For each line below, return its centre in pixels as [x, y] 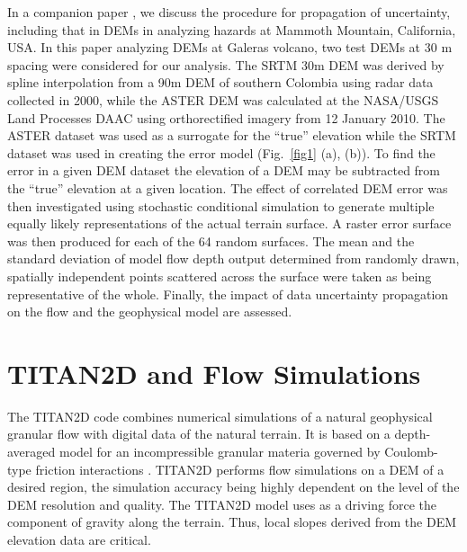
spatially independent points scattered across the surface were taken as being [220, 276]
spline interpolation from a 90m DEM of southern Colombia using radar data [220, 82]
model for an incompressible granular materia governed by [220, 451]
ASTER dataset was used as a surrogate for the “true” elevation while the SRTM [232, 135]
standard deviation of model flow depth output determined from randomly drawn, [233, 258]
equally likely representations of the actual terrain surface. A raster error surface [229, 223]
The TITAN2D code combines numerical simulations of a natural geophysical [220, 416]
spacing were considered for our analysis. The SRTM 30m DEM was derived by [226, 64]
